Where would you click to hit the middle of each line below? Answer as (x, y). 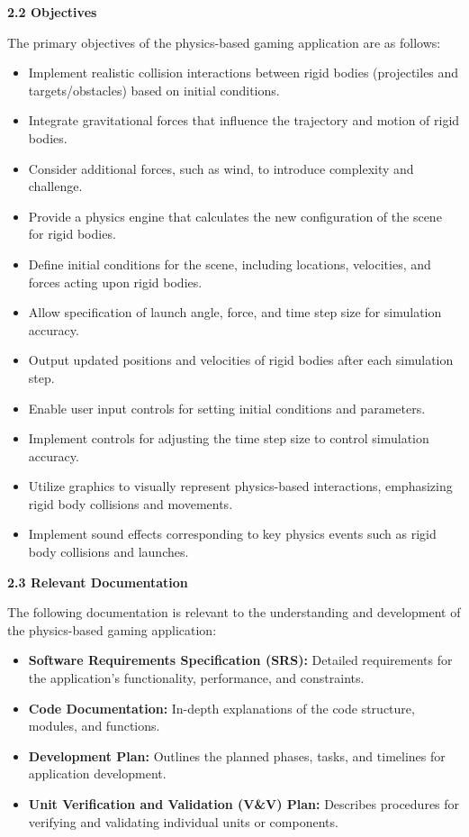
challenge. (55, 186)
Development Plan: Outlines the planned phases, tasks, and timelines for (237, 755)
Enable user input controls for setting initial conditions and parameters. (227, 408)
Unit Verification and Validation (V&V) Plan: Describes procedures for (244, 804)
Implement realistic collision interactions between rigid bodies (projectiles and (244, 73)
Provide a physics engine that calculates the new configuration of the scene (235, 216)
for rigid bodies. (72, 234)
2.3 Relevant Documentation (98, 582)
